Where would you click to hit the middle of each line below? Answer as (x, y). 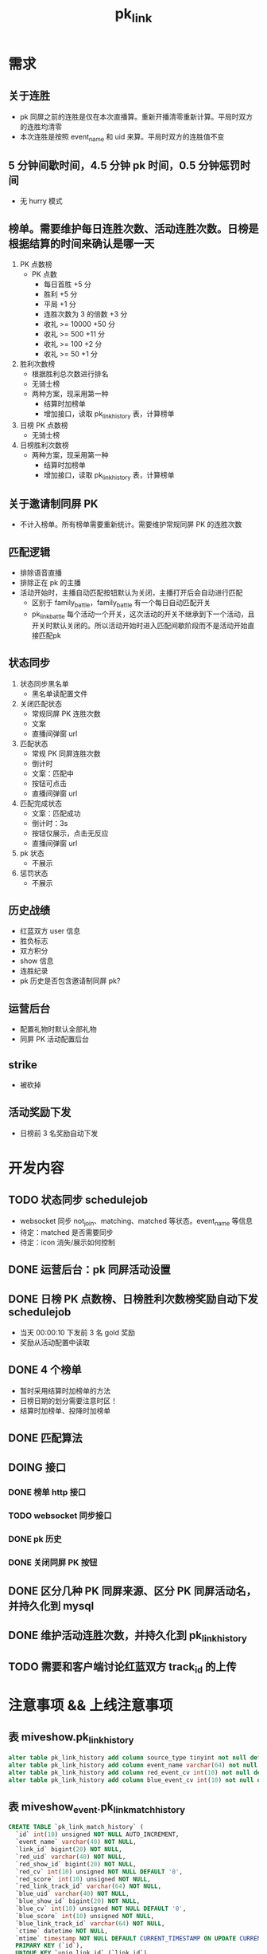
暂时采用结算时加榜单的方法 (65, 1390)
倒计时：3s (50, 823)
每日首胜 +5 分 (67, 285)
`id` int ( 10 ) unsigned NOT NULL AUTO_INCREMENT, (97, 1834)
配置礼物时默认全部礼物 (58, 1029)
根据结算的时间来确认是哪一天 (81, 244)
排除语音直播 (41, 573)
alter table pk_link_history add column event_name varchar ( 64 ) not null (133, 1765)
